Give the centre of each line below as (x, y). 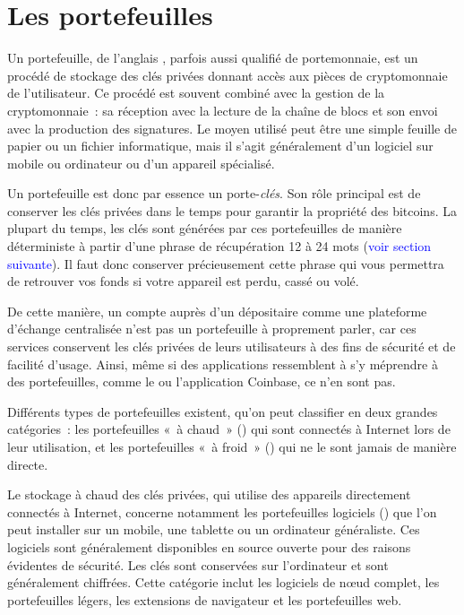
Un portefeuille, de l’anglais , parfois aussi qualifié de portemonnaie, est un (213, 58)
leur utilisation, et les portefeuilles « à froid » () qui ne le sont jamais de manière (232, 446)
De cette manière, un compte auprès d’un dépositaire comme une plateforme (217, 311)
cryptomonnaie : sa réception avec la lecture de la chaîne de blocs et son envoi (223, 110)
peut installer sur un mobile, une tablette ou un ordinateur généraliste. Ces (214, 529)
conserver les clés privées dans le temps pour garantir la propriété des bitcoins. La (232, 210)
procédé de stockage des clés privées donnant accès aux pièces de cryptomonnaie (228, 75)
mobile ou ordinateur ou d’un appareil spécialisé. (141, 163)
